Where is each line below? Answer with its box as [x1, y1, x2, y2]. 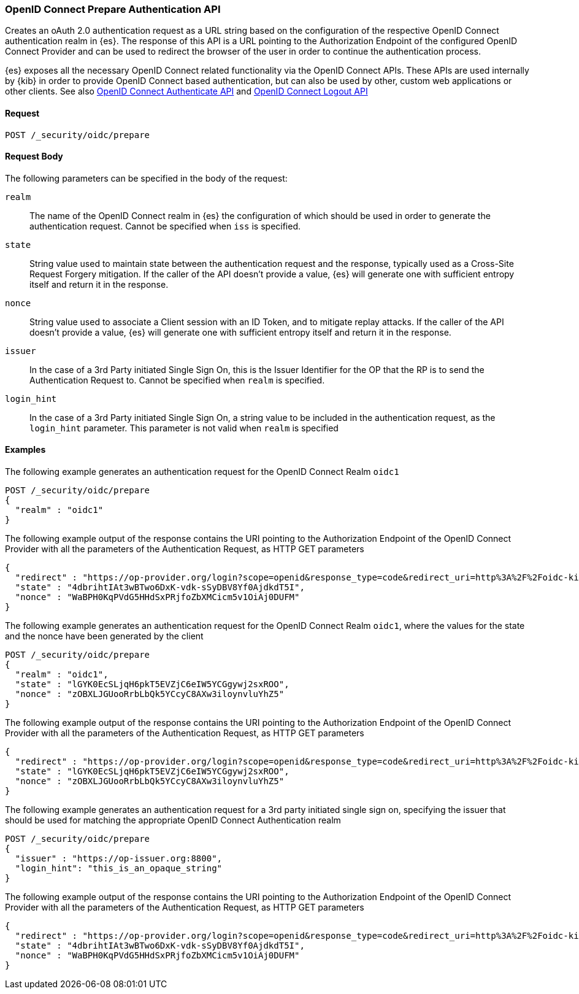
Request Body [5, 151, 63, 162]
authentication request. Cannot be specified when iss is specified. [29, 220, 301, 231]
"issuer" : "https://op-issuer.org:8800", [15, 853, 223, 864]
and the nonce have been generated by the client [5, 631, 204, 642]
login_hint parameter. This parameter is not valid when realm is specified [29, 422, 339, 433]
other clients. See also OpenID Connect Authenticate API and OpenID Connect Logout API [5, 86, 368, 97]
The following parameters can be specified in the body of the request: [5, 172, 288, 183]
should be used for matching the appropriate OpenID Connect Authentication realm [5, 815, 341, 826]
